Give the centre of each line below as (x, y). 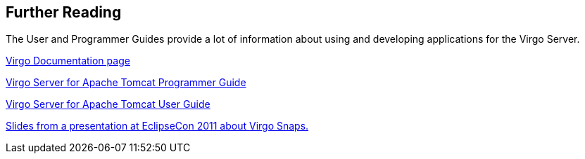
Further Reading (64, 12)
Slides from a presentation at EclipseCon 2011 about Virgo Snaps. (157, 126)
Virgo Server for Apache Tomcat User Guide (108, 104)
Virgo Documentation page (68, 61)
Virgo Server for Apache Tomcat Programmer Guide (126, 83)
